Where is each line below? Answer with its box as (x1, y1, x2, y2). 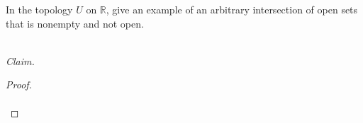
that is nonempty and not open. (6, 16, 144, 30)
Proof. (6, 77, 32, 92)
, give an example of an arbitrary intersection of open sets (106, 2, 358, 16)
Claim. (6, 53, 35, 68)
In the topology (6, 2, 73, 16)
